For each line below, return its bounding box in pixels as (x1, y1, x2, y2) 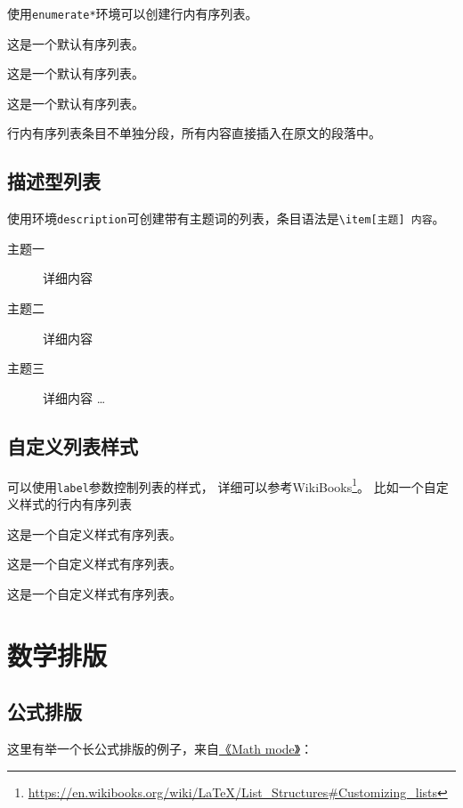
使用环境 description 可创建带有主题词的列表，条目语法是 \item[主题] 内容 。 (7, 209, 445, 228)
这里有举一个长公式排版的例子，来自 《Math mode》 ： (7, 739, 313, 757)
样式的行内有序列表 (19, 494, 132, 513)
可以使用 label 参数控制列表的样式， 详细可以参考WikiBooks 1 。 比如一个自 (7, 474, 436, 496)
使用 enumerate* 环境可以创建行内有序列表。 (7, 4, 258, 22)
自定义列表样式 (7, 432, 138, 459)
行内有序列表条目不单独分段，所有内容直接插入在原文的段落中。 (7, 124, 381, 142)
